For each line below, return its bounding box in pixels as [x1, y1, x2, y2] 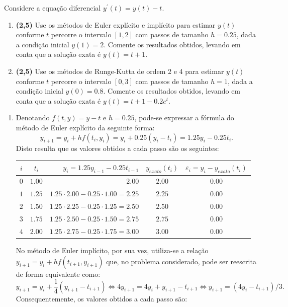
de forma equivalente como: [16, 268, 101, 279]
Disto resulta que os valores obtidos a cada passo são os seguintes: [16, 143, 219, 153]
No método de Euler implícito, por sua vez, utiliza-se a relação [16, 245, 209, 255]
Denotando [16, 112, 50, 123]
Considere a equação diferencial [4, 3, 101, 13]
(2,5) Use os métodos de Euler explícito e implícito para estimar [16, 19, 216, 30]
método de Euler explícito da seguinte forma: [16, 122, 155, 132]
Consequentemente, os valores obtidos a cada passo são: [16, 293, 187, 303]
